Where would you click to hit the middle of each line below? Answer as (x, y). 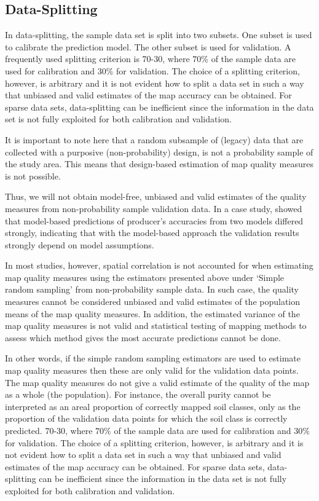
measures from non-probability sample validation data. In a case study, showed (154, 208)
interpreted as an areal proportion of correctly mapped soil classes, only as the (153, 406)
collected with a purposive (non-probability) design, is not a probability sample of (159, 152)
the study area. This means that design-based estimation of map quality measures (159, 164)
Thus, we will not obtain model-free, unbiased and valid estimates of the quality (156, 196)
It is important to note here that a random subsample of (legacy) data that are (154, 139)
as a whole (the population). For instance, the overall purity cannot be (138, 394)
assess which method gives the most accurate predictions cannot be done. (143, 337)
